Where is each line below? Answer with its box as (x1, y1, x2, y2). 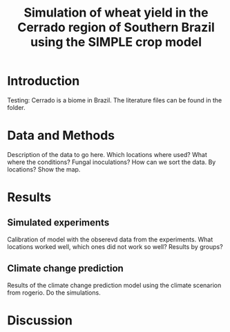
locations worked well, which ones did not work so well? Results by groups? (7, 242, 223, 250)
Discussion (7, 313, 73, 328)
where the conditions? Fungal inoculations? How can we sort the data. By (7, 158, 216, 166)
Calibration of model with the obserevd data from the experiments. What (7, 235, 213, 243)
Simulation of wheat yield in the (23, 5, 209, 21)
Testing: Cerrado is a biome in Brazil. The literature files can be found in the (7, 95, 222, 104)
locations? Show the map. (7, 165, 81, 174)
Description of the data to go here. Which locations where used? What (7, 150, 207, 158)
